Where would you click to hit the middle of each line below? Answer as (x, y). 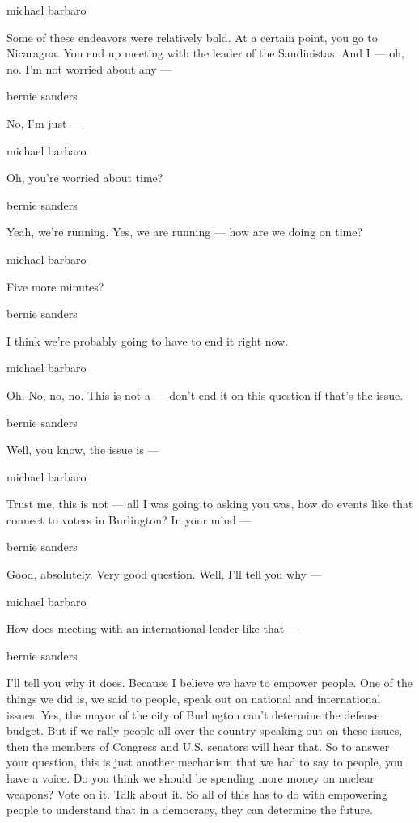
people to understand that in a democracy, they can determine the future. (190, 810)
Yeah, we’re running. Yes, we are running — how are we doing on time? (185, 232)
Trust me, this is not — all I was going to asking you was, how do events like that (210, 504)
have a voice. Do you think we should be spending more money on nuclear (190, 778)
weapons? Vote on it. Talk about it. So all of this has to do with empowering (197, 793)
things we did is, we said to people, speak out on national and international (194, 699)
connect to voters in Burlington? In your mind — (129, 519)
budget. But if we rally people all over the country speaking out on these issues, (205, 730)
